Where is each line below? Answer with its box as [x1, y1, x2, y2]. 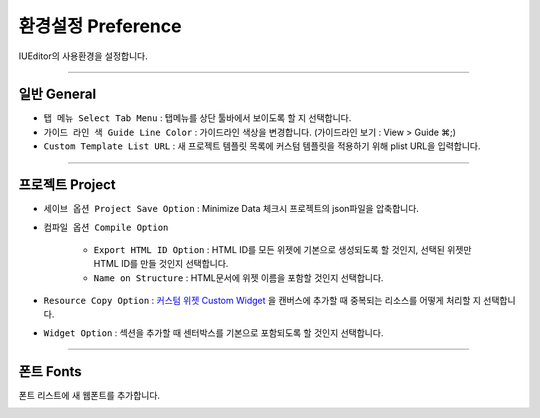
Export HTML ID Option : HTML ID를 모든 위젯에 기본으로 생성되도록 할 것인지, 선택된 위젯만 [93, 243, 472, 255]
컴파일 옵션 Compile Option [43, 221, 169, 233]
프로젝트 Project [18, 176, 117, 194]
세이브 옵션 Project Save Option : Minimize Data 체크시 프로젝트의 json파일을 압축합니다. [43, 203, 420, 215]
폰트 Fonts [18, 363, 82, 380]
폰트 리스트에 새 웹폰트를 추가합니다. [18, 389, 160, 401]
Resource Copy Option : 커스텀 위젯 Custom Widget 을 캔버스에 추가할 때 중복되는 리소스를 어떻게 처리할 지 [43, 295, 482, 307]
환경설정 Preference [18, 15, 182, 37]
